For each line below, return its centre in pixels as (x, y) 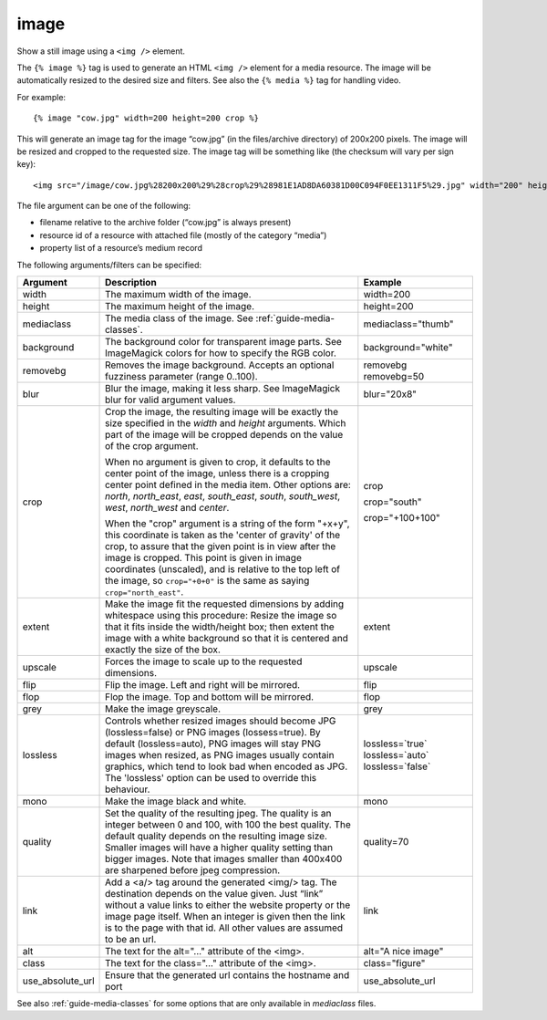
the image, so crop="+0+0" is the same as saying (207, 581)
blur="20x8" (390, 394)
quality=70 (386, 842)
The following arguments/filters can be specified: (109, 265)
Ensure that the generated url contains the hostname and (227, 975)
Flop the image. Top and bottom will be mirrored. (210, 697)
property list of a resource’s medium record (121, 248)
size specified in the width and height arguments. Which (226, 423)
